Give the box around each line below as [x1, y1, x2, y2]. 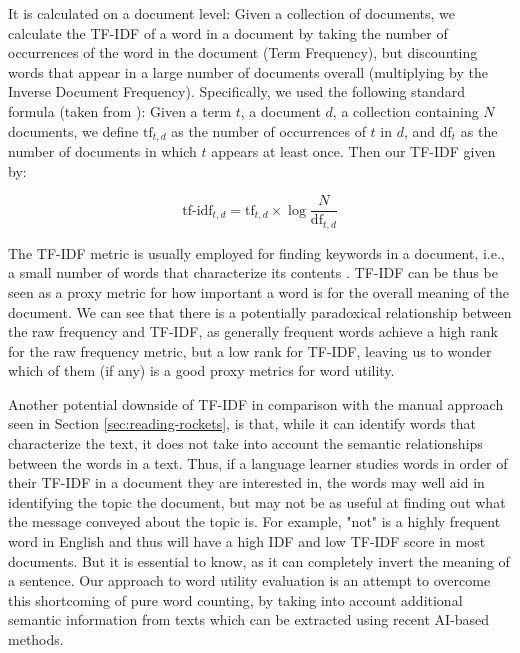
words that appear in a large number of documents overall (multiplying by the [8, 61, 488, 82]
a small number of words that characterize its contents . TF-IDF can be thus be [8, 262, 498, 283]
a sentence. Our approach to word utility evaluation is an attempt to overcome [8, 570, 491, 591]
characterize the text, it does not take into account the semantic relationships [8, 433, 483, 454]
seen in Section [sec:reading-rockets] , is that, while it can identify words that [8, 413, 476, 434]
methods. [8, 629, 64, 649]
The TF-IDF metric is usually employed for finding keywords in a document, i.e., [8, 242, 505, 263]
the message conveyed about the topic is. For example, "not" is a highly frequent [8, 511, 501, 532]
